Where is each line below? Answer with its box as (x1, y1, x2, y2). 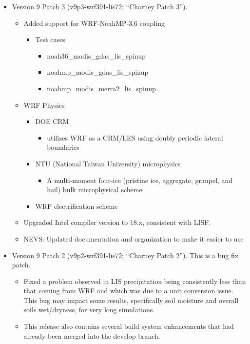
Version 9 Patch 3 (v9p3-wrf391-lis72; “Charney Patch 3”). (12, 1, 188, 11)
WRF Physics (23, 100, 65, 110)
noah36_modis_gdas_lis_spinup (47, 50, 146, 61)
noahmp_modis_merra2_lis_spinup (47, 83, 156, 93)
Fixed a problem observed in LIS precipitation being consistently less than (23, 276, 246, 286)
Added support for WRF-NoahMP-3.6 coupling (23, 18, 165, 28)
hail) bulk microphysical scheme (47, 184, 142, 195)
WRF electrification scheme (35, 201, 118, 211)
